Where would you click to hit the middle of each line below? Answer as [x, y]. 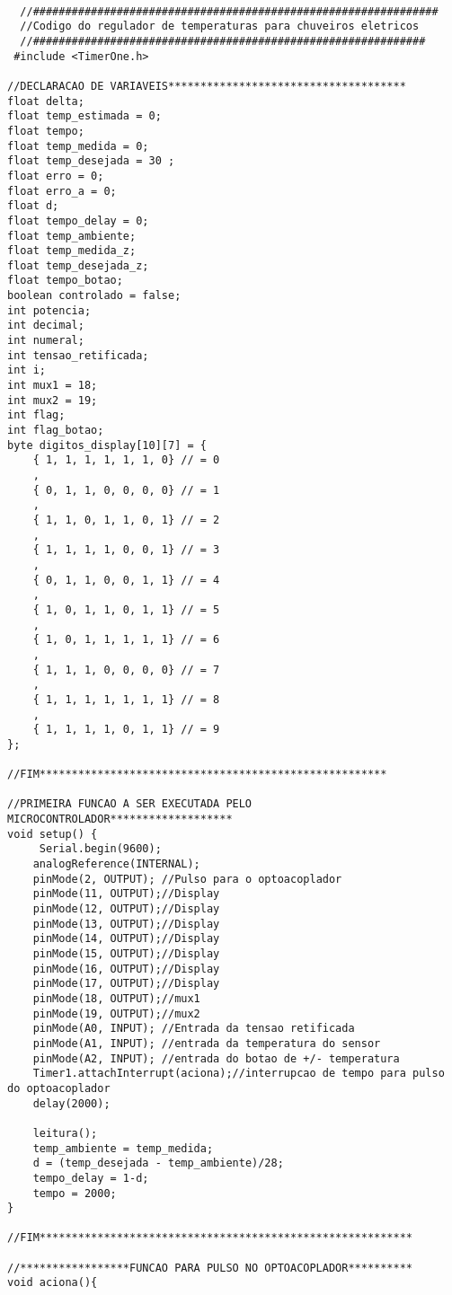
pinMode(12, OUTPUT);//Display [126, 909]
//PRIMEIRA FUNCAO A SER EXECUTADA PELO [130, 804]
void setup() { [53, 834]
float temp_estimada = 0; [84, 116]
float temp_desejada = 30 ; [91, 161]
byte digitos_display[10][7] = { [107, 445]
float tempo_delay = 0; [78, 220]
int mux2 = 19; [53, 400]
